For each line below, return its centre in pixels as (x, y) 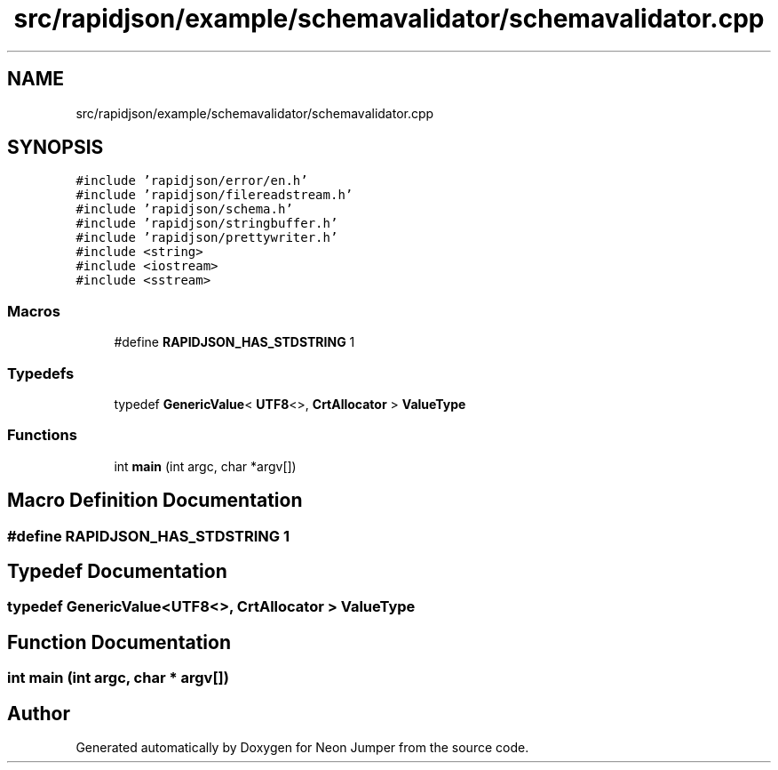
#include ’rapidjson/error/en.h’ (192, 181)
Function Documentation (119, 642)
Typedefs (41, 373)
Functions (42, 435)
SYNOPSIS (56, 148)
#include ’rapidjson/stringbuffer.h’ (207, 224)
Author (39, 713)
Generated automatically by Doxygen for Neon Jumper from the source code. (302, 748)
